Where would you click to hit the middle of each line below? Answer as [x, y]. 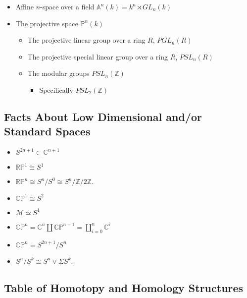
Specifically [56, 89]
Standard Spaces [47, 131]
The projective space [47, 23]
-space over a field [67, 6]
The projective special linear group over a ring [98, 56]
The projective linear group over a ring [86, 40]
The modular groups [58, 73]
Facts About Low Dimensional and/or [103, 116]
